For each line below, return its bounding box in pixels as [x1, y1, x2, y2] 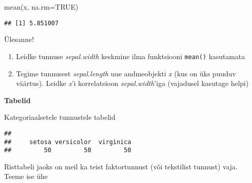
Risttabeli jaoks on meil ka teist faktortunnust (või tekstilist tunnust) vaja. [4, 161, 238, 171]
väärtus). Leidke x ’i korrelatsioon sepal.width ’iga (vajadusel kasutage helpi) [16, 78, 249, 88]
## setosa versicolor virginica [4, 138, 131, 146]
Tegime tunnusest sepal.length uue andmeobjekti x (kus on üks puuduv [16, 68, 236, 78]
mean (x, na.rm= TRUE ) [4, 2, 79, 12]
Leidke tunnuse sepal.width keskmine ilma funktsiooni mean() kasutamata [16, 51, 245, 61]
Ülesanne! [4, 34, 34, 44]
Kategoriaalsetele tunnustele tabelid [4, 112, 116, 122]
